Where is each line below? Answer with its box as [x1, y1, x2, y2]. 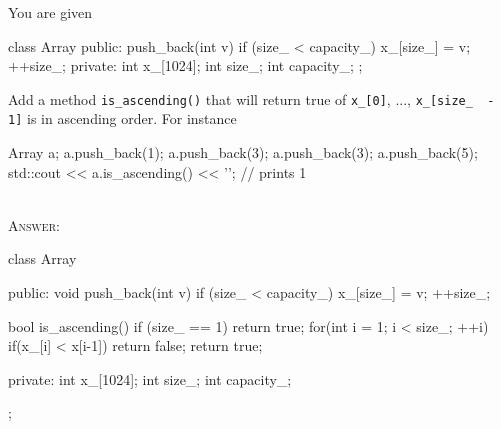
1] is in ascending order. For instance [8, 108, 237, 129]
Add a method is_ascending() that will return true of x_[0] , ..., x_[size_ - [8, 88, 495, 109]
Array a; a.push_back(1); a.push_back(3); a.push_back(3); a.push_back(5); [8, 142, 478, 163]
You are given [8, 2, 93, 22]
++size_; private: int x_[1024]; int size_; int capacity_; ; [8, 55, 363, 76]
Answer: [8, 214, 60, 235]
